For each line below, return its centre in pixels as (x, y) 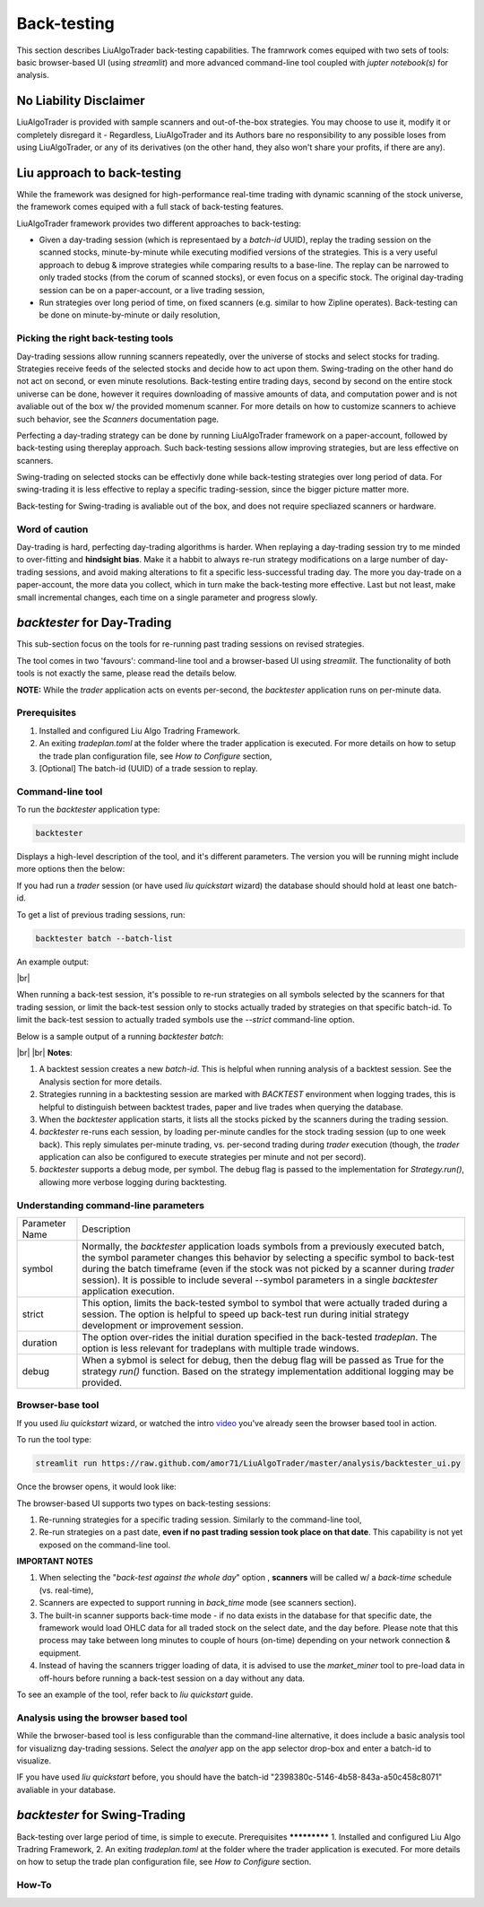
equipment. (60, 1653)
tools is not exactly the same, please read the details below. (127, 674)
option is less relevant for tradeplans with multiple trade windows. (220, 1348)
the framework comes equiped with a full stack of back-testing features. (150, 207)
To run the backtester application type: (88, 810)
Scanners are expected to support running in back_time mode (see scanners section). (198, 1603)
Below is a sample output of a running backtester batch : (120, 1036)
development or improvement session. (163, 1325)
